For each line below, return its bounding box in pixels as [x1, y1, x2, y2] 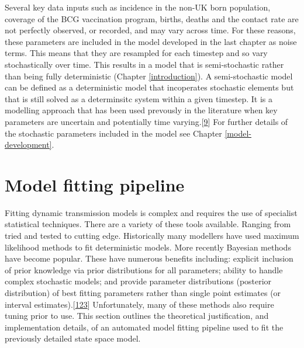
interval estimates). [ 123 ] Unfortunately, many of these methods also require [5, 298, 274, 310]
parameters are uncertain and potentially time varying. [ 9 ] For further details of [5, 115, 288, 127]
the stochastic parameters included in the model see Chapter [5, 127, 222, 139]
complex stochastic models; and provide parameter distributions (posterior [5, 275, 272, 287]
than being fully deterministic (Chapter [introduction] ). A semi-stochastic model [5, 69, 293, 82]
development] [5, 138, 52, 151]
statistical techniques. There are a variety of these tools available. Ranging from [5, 218, 291, 230]
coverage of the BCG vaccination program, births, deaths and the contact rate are [5, 12, 299, 25]
